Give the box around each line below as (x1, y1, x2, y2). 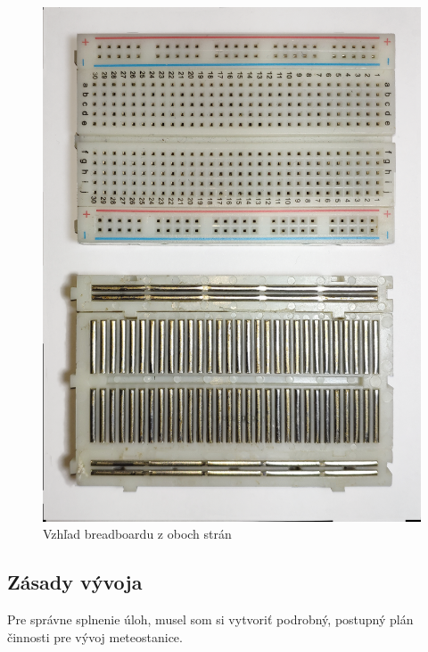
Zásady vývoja (7, 568, 143, 596)
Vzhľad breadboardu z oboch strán (43, 524, 232, 543)
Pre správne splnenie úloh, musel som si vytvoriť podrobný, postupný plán (7, 609, 414, 628)
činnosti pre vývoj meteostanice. (7, 627, 183, 646)
